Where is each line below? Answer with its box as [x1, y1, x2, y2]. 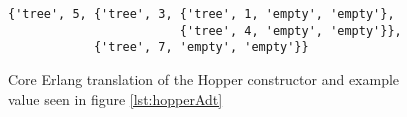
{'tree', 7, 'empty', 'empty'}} [93, 40, 309, 55]
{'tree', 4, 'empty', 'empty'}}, [179, 23, 402, 38]
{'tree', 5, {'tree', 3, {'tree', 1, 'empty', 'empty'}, [8, 7, 395, 21]
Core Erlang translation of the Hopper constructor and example [8, 68, 400, 89]
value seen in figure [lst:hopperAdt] [8, 88, 223, 109]
